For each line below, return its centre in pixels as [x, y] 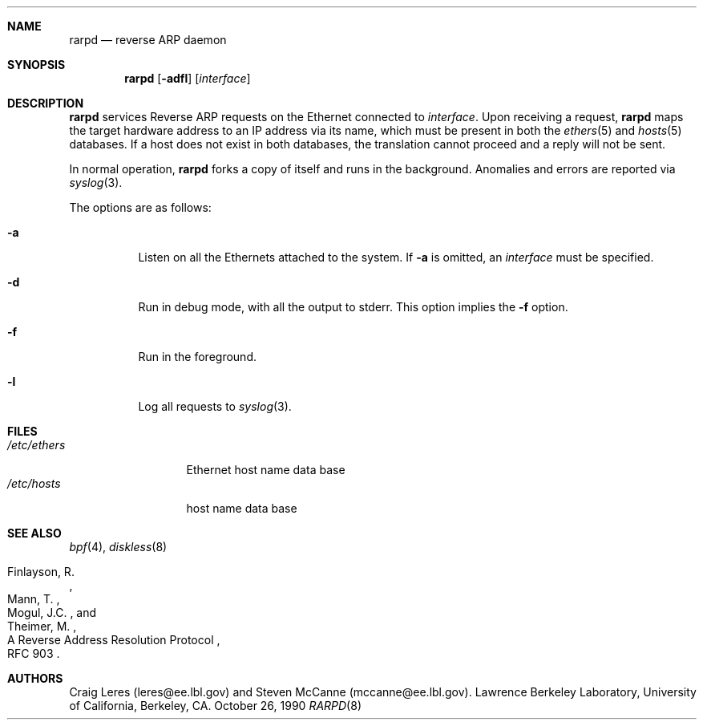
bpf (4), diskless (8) [118, 547]
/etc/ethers [36, 445]
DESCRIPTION [46, 103]
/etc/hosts [34, 483]
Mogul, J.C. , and [52, 612]
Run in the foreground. [197, 357]
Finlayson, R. [41, 572]
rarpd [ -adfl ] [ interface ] [188, 78]
